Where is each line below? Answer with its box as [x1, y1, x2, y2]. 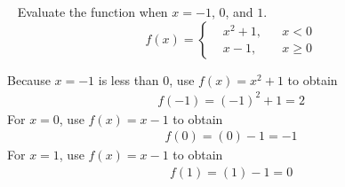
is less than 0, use [98, 70, 195, 89]
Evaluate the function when [17, 3, 168, 20]
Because [7, 70, 51, 89]
